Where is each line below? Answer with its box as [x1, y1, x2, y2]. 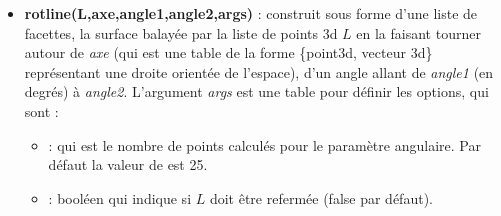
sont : [24, 100, 59, 121]
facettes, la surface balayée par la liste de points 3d [24, 22, 338, 43]
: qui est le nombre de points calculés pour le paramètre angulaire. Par [48, 134, 481, 155]
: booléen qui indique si [48, 187, 192, 208]
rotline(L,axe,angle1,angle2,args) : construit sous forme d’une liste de [24, 3, 478, 23]
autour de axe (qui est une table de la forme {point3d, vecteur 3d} [24, 42, 433, 63]
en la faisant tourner [356, 22, 481, 43]
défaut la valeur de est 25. [48, 154, 208, 175]
